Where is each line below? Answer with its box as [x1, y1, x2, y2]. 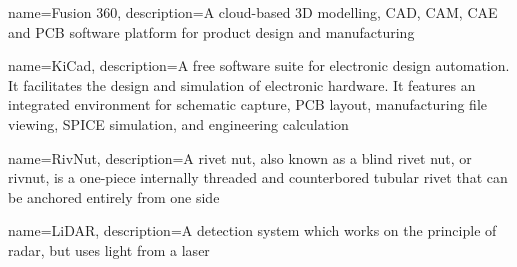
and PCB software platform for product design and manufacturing [8, 21, 415, 42]
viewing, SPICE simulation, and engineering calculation [8, 113, 349, 134]
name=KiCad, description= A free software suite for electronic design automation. [8, 55, 510, 76]
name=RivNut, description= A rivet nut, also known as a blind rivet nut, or [8, 147, 472, 168]
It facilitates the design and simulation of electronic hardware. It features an [8, 74, 476, 95]
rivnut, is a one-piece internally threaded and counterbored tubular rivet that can [8, 167, 508, 188]
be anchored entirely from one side [8, 186, 220, 207]
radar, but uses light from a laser [8, 239, 210, 260]
